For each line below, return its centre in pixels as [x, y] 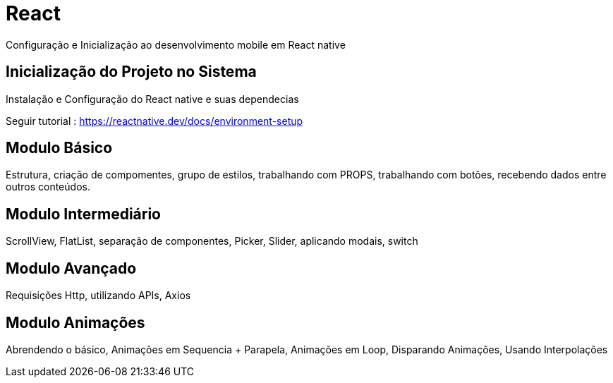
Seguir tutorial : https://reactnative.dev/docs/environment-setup [154, 121]
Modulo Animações [75, 322]
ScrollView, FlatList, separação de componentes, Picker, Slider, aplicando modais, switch [212, 241]
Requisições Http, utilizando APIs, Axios [98, 296]
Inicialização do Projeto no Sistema [131, 72]
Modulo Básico [59, 148]
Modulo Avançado [71, 268]
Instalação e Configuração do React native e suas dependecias [152, 99]
